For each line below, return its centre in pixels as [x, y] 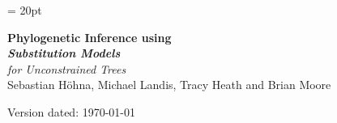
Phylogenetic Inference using [90, 37]
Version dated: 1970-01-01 [72, 111]
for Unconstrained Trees [67, 68]
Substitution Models [64, 53]
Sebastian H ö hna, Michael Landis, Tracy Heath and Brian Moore [169, 85]
